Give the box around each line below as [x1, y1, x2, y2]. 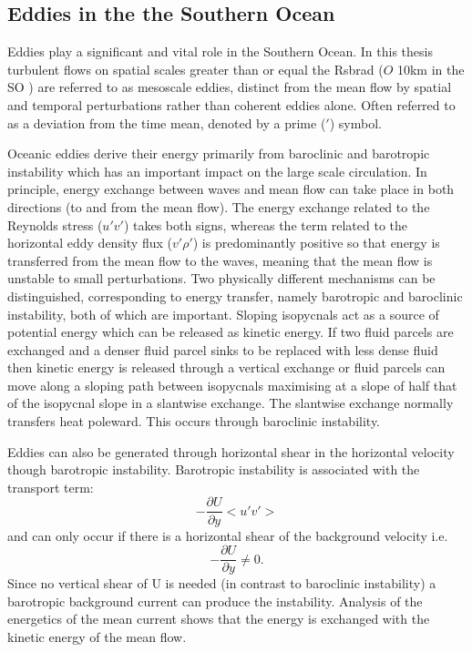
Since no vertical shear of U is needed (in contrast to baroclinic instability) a [7, 574, 436, 593]
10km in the [396, 59, 465, 78]
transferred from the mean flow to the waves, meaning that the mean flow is [7, 250, 433, 270]
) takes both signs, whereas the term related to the [123, 215, 407, 234]
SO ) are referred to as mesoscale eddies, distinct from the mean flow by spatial [7, 77, 452, 97]
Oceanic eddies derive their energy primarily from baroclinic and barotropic [7, 144, 430, 163]
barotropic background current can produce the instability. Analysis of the [7, 591, 423, 610]
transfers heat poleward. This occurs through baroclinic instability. [7, 412, 381, 431]
